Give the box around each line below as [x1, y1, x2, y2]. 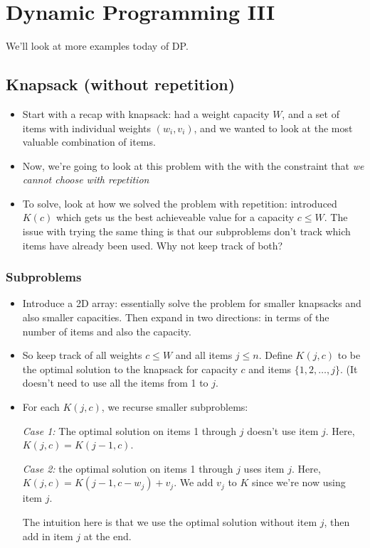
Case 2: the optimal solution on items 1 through [22, 461, 233, 476]
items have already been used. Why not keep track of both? [22, 237, 283, 252]
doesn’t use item [247, 423, 319, 438]
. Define [258, 348, 292, 362]
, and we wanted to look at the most [194, 120, 353, 135]
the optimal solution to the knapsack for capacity [22, 361, 238, 376]
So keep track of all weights [22, 348, 142, 362]
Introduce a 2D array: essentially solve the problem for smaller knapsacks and [22, 296, 361, 311]
